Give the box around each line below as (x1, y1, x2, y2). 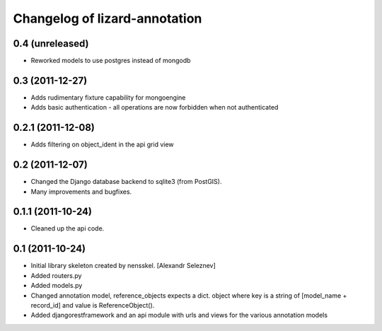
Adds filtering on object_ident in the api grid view (30, 140, 174, 149)
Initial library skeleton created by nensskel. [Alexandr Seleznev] (30, 262, 216, 270)
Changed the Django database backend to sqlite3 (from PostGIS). (30, 178, 222, 186)
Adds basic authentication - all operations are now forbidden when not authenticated (30, 103, 279, 112)
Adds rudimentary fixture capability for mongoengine (30, 93, 186, 102)
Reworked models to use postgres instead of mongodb (30, 57, 191, 65)
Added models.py (30, 281, 83, 290)
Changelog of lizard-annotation (13, 11, 202, 26)
